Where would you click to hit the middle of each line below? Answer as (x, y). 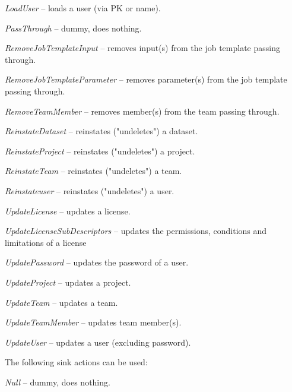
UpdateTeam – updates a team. (61, 302)
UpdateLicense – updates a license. (68, 211)
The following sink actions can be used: (76, 362)
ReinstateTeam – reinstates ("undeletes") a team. (93, 171)
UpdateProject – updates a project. (68, 282)
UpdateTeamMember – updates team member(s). (93, 322)
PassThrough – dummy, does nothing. (73, 28)
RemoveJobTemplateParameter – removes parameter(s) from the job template (146, 79)
